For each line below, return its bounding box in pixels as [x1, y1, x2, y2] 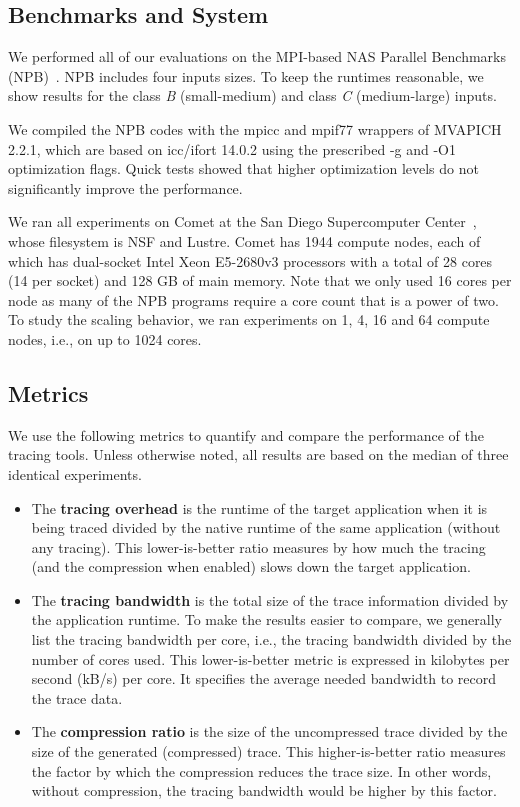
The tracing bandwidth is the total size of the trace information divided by [31, 589, 509, 610]
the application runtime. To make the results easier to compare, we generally [31, 609, 502, 630]
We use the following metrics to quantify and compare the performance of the [8, 424, 484, 445]
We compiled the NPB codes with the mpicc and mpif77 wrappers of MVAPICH [8, 118, 502, 139]
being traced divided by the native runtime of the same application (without [31, 517, 501, 538]
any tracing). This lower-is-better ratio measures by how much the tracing [31, 536, 486, 557]
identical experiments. [8, 463, 142, 484]
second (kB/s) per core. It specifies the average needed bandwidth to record [31, 668, 497, 689]
